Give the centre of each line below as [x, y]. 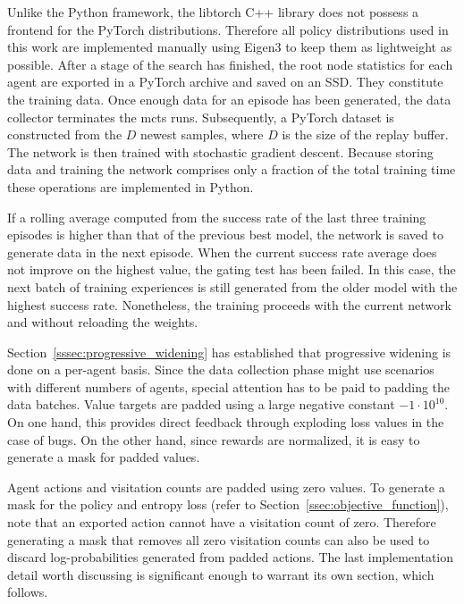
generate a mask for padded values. [104, 457]
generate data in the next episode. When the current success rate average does [222, 252]
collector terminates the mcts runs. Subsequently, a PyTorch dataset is [201, 117]
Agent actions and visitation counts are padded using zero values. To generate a [226, 487]
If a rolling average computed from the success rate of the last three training [217, 217]
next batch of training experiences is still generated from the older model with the [232, 286]
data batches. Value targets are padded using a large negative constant [201, 404]
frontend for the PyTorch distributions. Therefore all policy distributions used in [228, 29]
